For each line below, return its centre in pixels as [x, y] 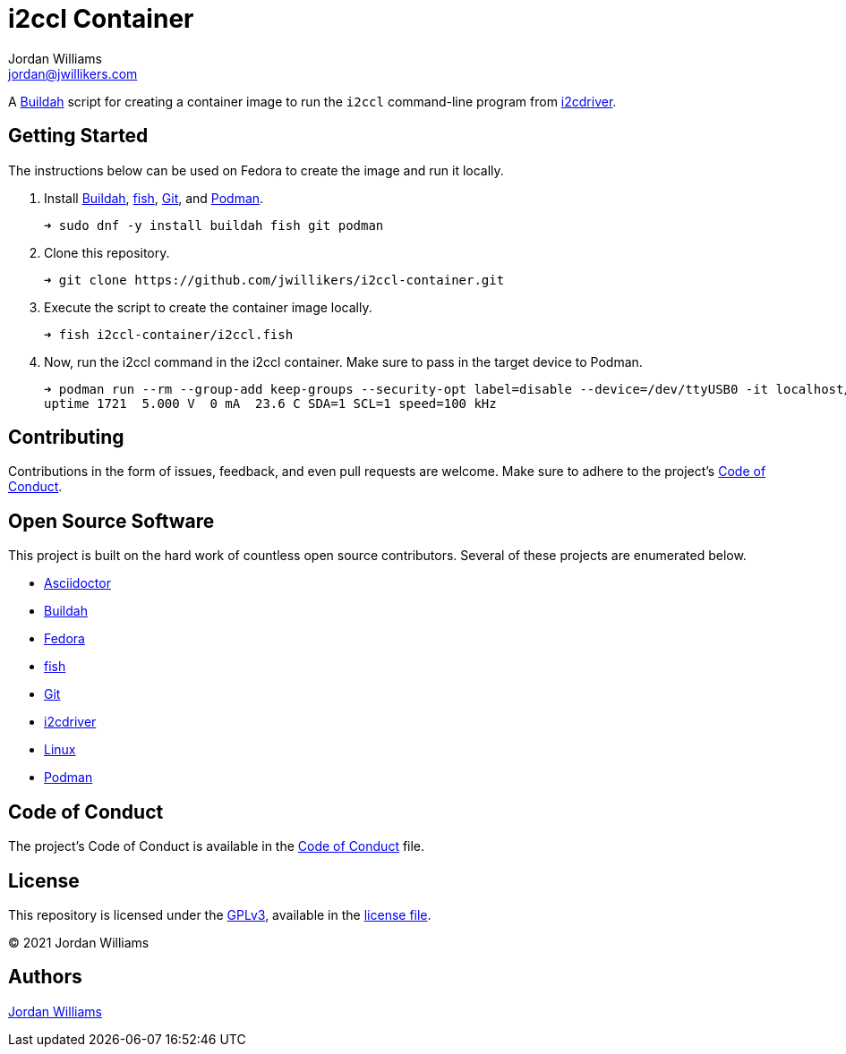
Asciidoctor [77, 583]
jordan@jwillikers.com [73, 73]
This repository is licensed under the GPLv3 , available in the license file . [220, 914]
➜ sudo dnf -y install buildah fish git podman [214, 225]
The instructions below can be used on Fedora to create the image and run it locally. [256, 170]
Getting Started [78, 136]
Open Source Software [111, 521]
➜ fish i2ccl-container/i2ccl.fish [169, 334]
